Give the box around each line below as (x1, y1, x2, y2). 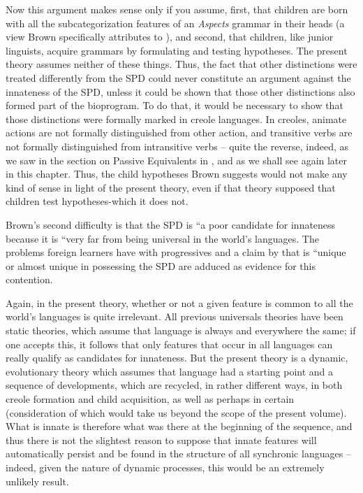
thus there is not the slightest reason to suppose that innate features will (6, 432, 317, 447)
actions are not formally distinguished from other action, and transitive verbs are (6, 125, 353, 140)
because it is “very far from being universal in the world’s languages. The (6, 231, 319, 245)
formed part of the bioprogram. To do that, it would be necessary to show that (6, 98, 343, 113)
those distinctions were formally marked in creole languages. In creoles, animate (6, 111, 347, 126)
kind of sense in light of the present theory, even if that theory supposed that (6, 180, 336, 194)
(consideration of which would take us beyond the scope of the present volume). (6, 405, 347, 420)
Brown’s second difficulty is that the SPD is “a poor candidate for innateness (6, 217, 336, 231)
